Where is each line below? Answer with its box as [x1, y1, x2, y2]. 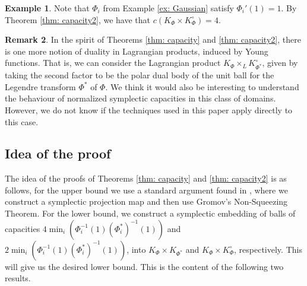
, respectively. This [234, 243, 302, 255]
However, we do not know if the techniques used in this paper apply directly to [5, 103, 293, 116]
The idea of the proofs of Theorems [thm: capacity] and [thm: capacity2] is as [5, 172, 287, 185]
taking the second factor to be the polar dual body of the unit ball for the [5, 69, 274, 81]
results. [5, 272, 31, 284]
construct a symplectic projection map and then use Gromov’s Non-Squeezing [5, 195, 288, 208]
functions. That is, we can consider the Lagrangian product [5, 56, 221, 69]
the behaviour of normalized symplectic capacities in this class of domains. [5, 92, 276, 104]
